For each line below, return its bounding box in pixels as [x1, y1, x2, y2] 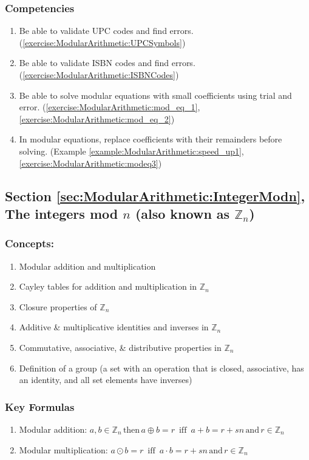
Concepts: [5, 236, 54, 251]
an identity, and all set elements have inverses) [19, 373, 192, 386]
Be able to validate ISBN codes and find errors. [19, 56, 195, 69]
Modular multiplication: [19, 443, 108, 456]
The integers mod [5, 204, 118, 222]
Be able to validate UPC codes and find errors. [19, 24, 194, 37]
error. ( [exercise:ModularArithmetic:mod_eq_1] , [19, 101, 200, 113]
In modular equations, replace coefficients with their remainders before [19, 133, 282, 145]
